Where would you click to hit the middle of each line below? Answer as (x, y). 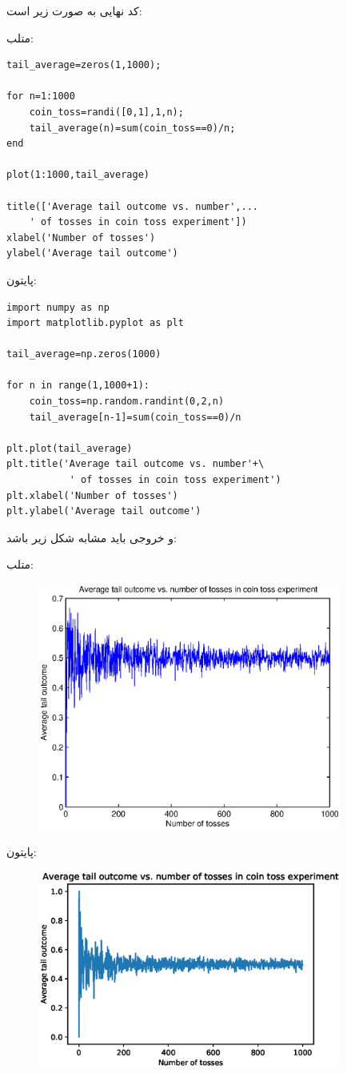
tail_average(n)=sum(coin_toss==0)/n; (132, 128)
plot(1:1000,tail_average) (78, 175)
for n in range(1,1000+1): (78, 386)
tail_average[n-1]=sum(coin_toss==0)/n (135, 417)
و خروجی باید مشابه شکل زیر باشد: (92, 537)
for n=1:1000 (41, 97)
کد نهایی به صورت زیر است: (74, 10)
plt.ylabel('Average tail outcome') (104, 511)
